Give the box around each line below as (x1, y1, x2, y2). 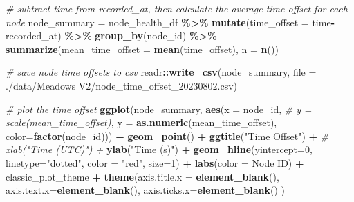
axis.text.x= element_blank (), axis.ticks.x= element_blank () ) (6, 183, 286, 197)
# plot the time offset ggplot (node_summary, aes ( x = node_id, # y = (6, 101, 312, 116)
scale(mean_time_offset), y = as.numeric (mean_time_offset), (6, 115, 277, 130)
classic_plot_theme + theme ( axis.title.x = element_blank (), (6, 169, 279, 183)
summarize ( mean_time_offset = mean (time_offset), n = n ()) (6, 41, 279, 56)
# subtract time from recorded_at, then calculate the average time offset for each (6, 1, 348, 15)
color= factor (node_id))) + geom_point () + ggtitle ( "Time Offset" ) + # (6, 128, 329, 143)
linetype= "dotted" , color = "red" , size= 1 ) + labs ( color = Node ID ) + (6, 155, 304, 170)
